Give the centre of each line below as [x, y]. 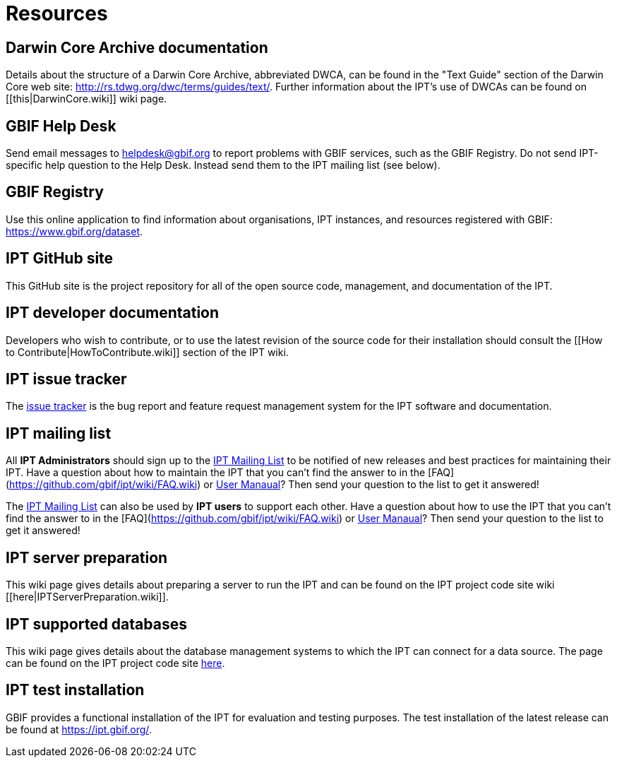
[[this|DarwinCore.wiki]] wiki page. [86, 99]
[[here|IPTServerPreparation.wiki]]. [87, 597]
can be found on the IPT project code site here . [115, 663]
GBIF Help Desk [61, 126]
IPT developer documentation [113, 313]
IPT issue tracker [66, 379]
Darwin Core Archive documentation [137, 47]
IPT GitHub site [60, 259]
